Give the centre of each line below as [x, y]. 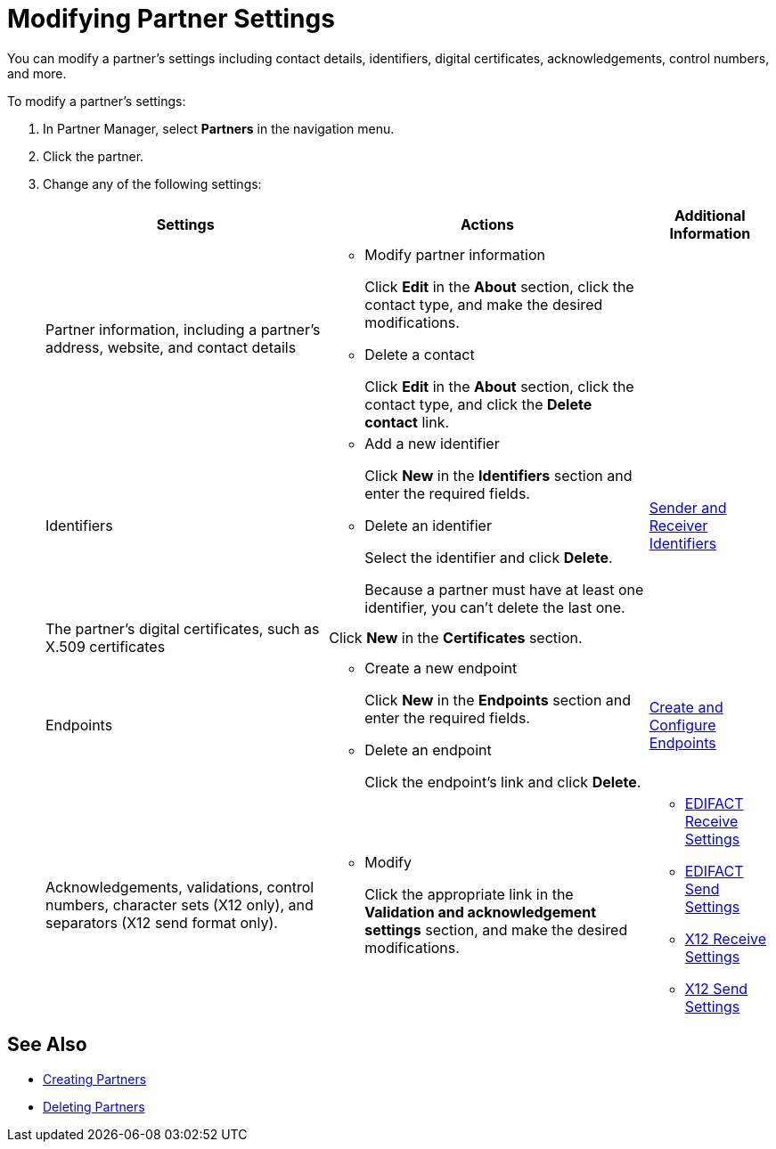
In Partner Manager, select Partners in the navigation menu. [219, 128]
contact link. [407, 422]
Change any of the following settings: [152, 183]
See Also [47, 1045]
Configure [682, 725]
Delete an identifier [428, 525]
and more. [37, 73]
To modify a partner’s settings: [97, 101]
